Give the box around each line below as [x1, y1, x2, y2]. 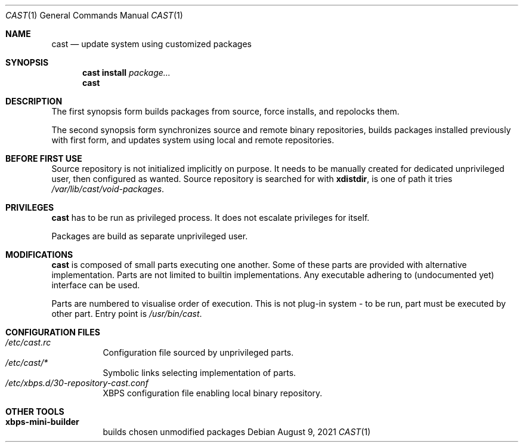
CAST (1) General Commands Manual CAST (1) [5, 10, 183, 20]
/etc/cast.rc [5, 337, 51, 347]
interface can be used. [51, 280, 140, 290]
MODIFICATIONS [5, 249, 73, 260]
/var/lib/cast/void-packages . [51, 184, 165, 194]
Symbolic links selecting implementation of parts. [103, 368, 296, 378]
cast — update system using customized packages [51, 39, 252, 49]
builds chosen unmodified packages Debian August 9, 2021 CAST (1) [103, 427, 371, 437]
